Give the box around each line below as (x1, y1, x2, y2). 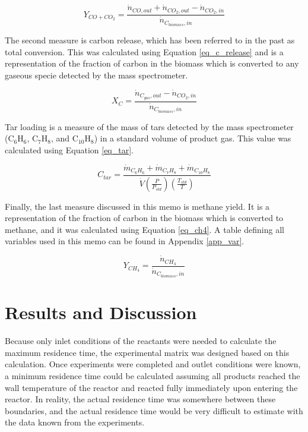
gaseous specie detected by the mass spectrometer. (5, 68, 188, 81)
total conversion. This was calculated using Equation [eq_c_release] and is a (5, 45, 284, 58)
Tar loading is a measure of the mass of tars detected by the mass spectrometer (5, 120, 294, 133)
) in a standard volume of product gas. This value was (94, 132, 291, 144)
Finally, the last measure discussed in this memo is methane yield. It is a (5, 200, 270, 212)
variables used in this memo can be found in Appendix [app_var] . (5, 235, 245, 247)
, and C (50, 132, 78, 144)
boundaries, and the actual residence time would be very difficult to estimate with (5, 404, 303, 417)
